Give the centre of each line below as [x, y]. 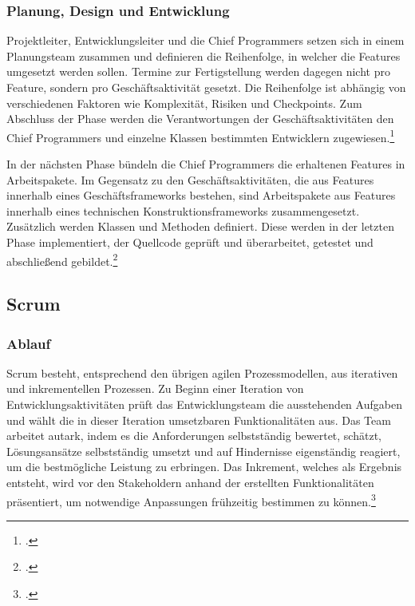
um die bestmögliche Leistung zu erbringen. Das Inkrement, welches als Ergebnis [204, 467]
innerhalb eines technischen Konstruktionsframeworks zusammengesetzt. [183, 210]
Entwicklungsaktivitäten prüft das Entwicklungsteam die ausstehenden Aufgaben [204, 404]
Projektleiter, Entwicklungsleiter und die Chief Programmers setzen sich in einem [206, 40]
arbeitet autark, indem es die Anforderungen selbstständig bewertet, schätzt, [194, 436]
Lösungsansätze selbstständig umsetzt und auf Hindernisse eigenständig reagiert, [204, 451]
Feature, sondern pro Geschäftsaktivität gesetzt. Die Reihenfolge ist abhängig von [206, 87]
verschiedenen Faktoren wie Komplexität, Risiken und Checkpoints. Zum [184, 103]
